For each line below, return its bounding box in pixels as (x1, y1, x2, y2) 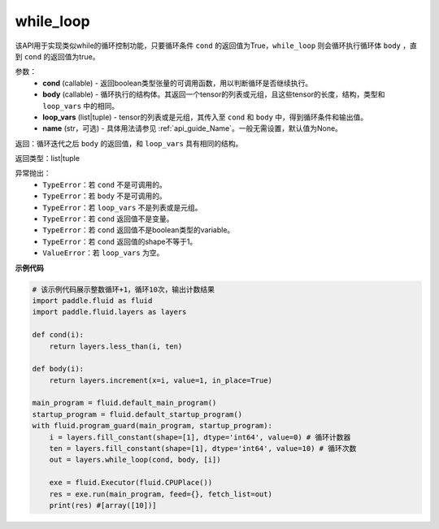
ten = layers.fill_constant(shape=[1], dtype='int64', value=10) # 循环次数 (49, 444, 357, 453)
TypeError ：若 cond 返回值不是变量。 (42, 214, 174, 223)
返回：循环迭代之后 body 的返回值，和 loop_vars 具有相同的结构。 (15, 138, 243, 148)
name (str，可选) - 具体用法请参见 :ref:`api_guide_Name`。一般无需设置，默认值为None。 (42, 124, 343, 133)
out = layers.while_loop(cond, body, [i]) (49, 455, 221, 465)
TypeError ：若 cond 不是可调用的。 (42, 180, 167, 189)
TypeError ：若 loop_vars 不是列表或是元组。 (42, 202, 202, 212)
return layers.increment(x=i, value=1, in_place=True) (49, 375, 272, 385)
